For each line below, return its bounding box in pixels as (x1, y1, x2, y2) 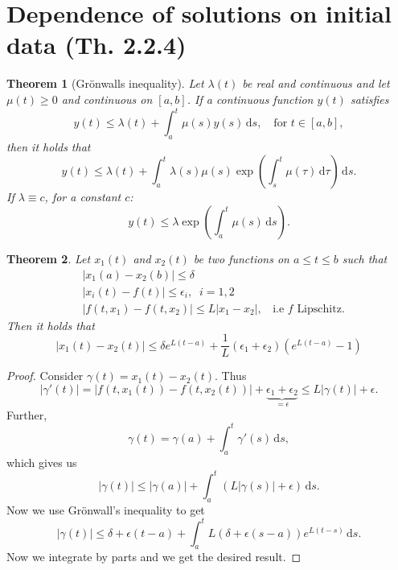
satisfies (350, 90, 389, 107)
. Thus (215, 367, 247, 384)
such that (342, 250, 388, 266)
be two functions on (193, 250, 289, 266)
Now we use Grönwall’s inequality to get (6, 501, 205, 518)
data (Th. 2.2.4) (6, 28, 187, 61)
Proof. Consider (6, 367, 84, 384)
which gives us (6, 453, 77, 470)
